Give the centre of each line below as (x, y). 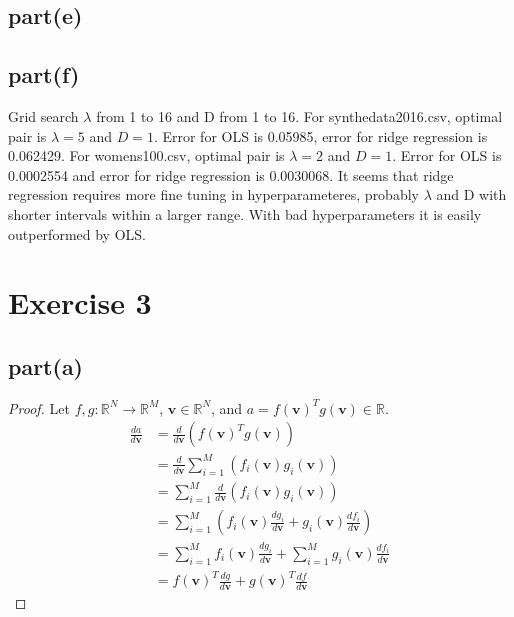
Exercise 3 (80, 302)
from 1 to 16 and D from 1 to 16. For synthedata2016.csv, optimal (299, 115)
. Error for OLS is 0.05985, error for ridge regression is (320, 135)
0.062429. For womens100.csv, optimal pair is (146, 155)
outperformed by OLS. (77, 233)
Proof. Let (39, 407)
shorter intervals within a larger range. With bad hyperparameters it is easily (245, 213)
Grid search (43, 115)
